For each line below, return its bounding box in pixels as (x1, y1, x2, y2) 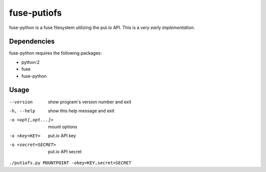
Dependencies (9, 37, 55, 46)
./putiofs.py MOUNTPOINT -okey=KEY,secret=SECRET (9, 160, 132, 166)
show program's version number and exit (48, 99, 132, 105)
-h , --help (9, 108, 35, 114)
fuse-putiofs (9, 7, 62, 18)
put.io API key (48, 133, 76, 139)
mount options (48, 123, 77, 130)
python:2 (21, 59, 40, 65)
